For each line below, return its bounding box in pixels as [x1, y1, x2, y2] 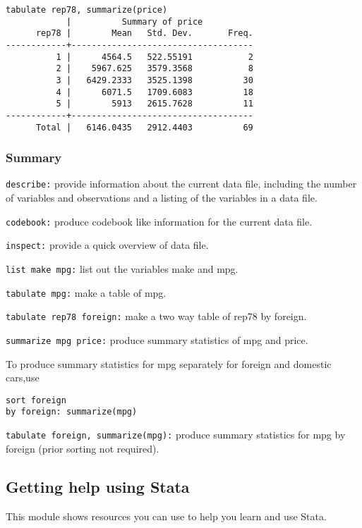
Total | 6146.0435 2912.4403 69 [35, 122, 253, 133]
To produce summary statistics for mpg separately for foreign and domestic [6, 356, 332, 371]
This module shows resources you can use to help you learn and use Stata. [6, 508, 327, 523]
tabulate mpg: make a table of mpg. [6, 285, 167, 300]
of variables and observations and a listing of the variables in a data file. [6, 190, 318, 205]
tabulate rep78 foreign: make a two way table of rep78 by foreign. [6, 309, 307, 324]
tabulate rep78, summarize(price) [6, 5, 168, 15]
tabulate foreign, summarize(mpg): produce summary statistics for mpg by [6, 427, 346, 442]
